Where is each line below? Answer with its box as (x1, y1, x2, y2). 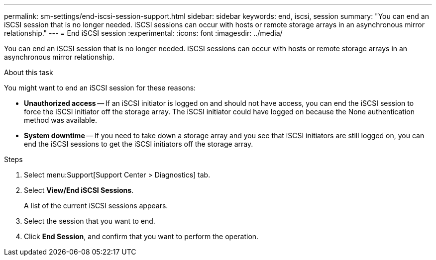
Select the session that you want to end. (24, 217, 155, 225)
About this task (4, 68, 53, 77)
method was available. (24, 116, 97, 124)
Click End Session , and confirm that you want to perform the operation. (24, 232, 259, 241)
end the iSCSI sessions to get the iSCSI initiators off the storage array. (24, 140, 253, 148)
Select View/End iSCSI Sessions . (24, 186, 134, 194)
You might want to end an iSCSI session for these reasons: (4, 84, 196, 92)
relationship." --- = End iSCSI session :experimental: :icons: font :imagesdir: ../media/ (4, 29, 283, 37)
